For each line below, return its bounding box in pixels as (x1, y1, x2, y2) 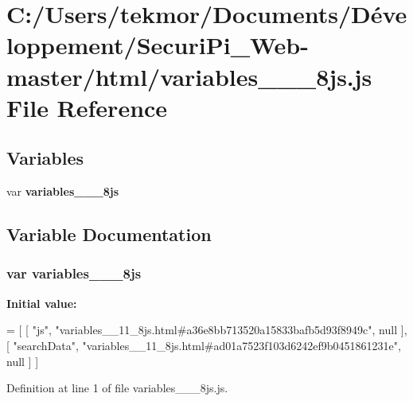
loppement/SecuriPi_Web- (6, 29, 309, 61)
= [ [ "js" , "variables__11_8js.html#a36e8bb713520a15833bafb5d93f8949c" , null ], (6, 321, 407, 338)
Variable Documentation (6, 222, 212, 247)
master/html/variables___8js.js (6, 60, 372, 92)
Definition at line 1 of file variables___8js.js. (6, 380, 228, 396)
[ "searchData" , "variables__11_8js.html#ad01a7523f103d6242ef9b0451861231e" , (6, 337, 401, 353)
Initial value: (6, 294, 77, 311)
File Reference (6, 91, 168, 123)
